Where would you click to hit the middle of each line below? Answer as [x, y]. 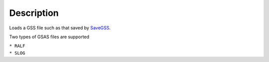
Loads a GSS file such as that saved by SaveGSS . [60, 28]
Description [34, 13]
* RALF [17, 46]
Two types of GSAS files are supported [49, 37]
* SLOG [17, 53]
